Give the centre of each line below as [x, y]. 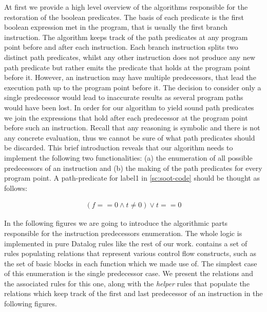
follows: [16, 188]
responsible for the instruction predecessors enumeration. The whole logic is [123, 233]
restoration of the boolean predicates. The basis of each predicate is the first [124, 17]
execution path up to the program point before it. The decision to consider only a [133, 87]
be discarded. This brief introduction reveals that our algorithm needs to [119, 148]
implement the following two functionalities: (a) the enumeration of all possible [128, 157]
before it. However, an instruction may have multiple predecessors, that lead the [130, 77]
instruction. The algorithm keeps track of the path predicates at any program [126, 37]
